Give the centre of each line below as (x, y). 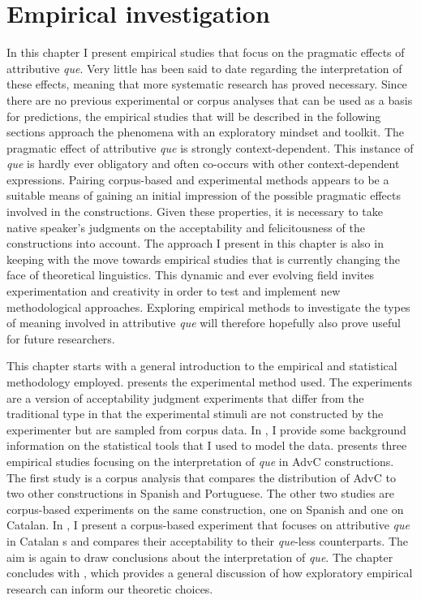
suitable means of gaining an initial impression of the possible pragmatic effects (204, 195)
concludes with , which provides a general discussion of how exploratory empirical (210, 573)
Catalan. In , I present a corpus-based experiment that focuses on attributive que (208, 525)
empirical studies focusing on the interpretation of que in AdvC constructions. (200, 461)
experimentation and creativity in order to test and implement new (174, 291)
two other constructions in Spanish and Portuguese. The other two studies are (201, 493)
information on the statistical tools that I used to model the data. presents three (207, 445)
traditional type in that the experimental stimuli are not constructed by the (195, 414)
